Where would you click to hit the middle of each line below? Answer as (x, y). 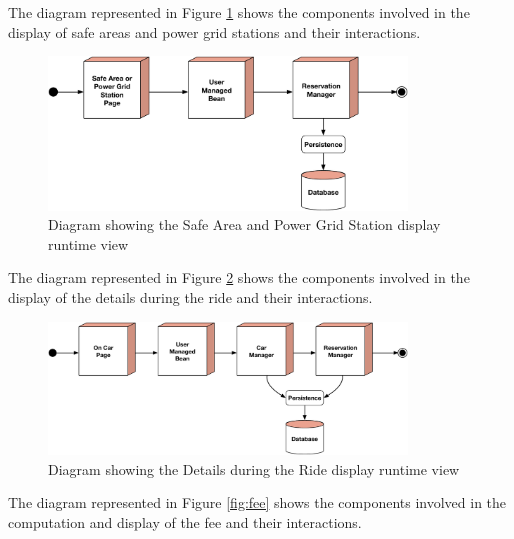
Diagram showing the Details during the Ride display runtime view (254, 468)
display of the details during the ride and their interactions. (190, 297)
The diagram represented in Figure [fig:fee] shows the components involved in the (257, 502)
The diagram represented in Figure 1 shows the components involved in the (239, 12)
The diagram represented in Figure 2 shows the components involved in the (239, 277)
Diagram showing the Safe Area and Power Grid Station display (244, 224)
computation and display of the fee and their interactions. (185, 521)
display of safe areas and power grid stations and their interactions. (214, 31)
